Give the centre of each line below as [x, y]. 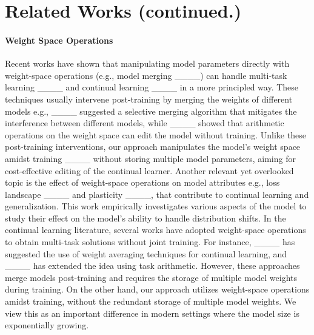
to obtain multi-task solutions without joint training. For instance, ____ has [150, 242]
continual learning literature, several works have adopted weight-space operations [155, 230]
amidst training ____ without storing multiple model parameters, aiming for [150, 158]
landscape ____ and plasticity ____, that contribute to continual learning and [157, 194]
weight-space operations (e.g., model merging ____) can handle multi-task [146, 75]
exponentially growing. [47, 325]
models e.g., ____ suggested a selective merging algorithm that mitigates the [151, 111]
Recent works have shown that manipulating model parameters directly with [147, 63]
